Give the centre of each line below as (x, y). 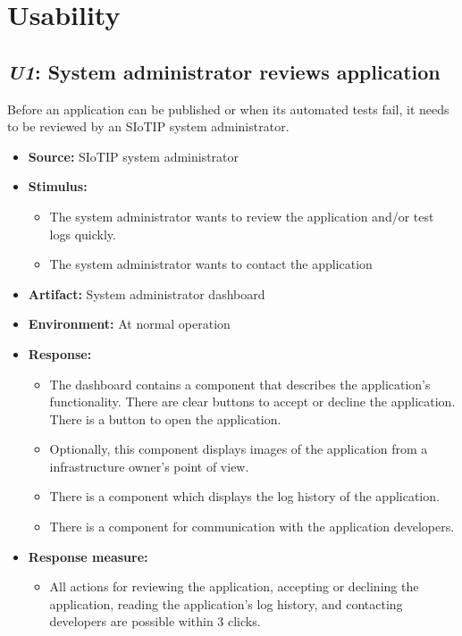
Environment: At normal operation (129, 324)
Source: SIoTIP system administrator (134, 156)
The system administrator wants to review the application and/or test (242, 216)
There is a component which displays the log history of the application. (244, 496)
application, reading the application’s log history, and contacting (226, 603)
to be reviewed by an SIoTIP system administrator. (148, 126)
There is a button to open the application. (165, 418)
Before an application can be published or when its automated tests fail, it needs (228, 109)
